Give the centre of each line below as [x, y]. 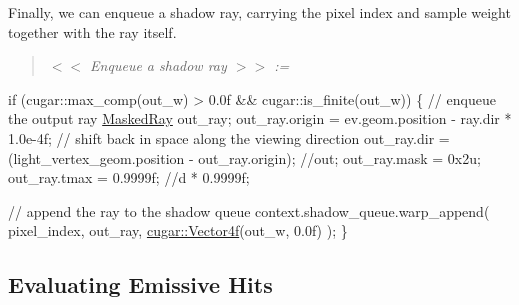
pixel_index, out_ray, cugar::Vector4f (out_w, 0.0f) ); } [178, 230]
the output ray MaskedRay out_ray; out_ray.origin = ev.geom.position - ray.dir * [260, 118]
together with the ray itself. [92, 31]
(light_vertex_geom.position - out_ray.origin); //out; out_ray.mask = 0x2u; [244, 157]
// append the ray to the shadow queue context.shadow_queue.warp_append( [249, 210]
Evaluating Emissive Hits [140, 284]
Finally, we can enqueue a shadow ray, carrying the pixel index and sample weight [259, 12]
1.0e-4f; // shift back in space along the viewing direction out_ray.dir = [229, 137]
